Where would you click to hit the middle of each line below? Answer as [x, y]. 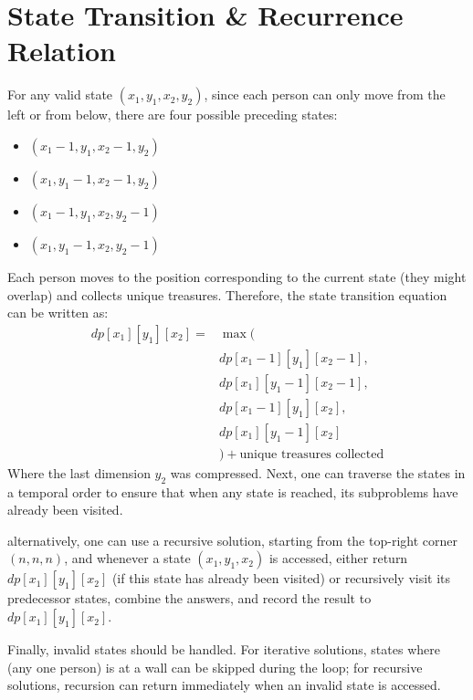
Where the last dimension [79, 472]
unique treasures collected [312, 454]
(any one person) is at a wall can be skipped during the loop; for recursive [215, 667]
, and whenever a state [127, 558]
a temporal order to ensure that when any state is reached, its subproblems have [233, 491]
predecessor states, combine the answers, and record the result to [189, 598]
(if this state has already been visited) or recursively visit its [281, 578]
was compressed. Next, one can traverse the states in [318, 472]
